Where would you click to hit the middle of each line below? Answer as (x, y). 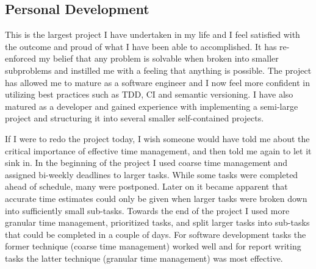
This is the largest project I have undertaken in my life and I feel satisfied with (153, 34)
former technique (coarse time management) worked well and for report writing (153, 246)
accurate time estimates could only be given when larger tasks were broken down (156, 198)
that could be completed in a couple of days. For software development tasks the (156, 234)
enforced (20, 58)
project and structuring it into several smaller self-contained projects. (135, 118)
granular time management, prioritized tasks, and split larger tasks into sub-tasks (157, 222)
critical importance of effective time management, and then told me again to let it (158, 150)
